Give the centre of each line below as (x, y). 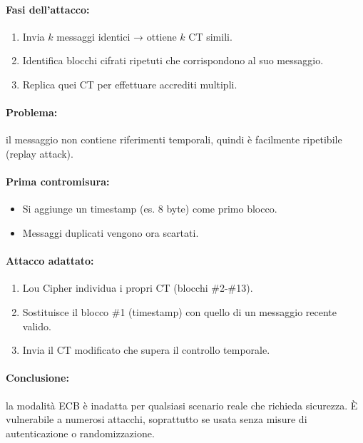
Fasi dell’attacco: (48, 9)
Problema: (32, 112)
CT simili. (210, 36)
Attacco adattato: (50, 261)
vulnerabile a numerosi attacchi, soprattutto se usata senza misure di (157, 419)
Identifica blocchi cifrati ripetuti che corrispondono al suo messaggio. (173, 60)
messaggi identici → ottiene (117, 36)
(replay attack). (40, 153)
